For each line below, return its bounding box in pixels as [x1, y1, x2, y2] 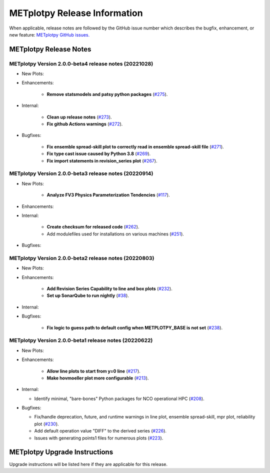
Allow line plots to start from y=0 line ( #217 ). [46, 368, 141, 374]
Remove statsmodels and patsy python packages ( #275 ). [46, 91, 168, 97]
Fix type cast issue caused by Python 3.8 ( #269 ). [46, 150, 151, 157]
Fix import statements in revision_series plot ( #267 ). [46, 157, 157, 163]
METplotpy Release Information [9, 7, 143, 18]
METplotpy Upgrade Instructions [9, 448, 113, 456]
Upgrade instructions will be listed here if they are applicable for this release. [9, 461, 167, 467]
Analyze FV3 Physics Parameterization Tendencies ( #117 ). [46, 192, 170, 198]
